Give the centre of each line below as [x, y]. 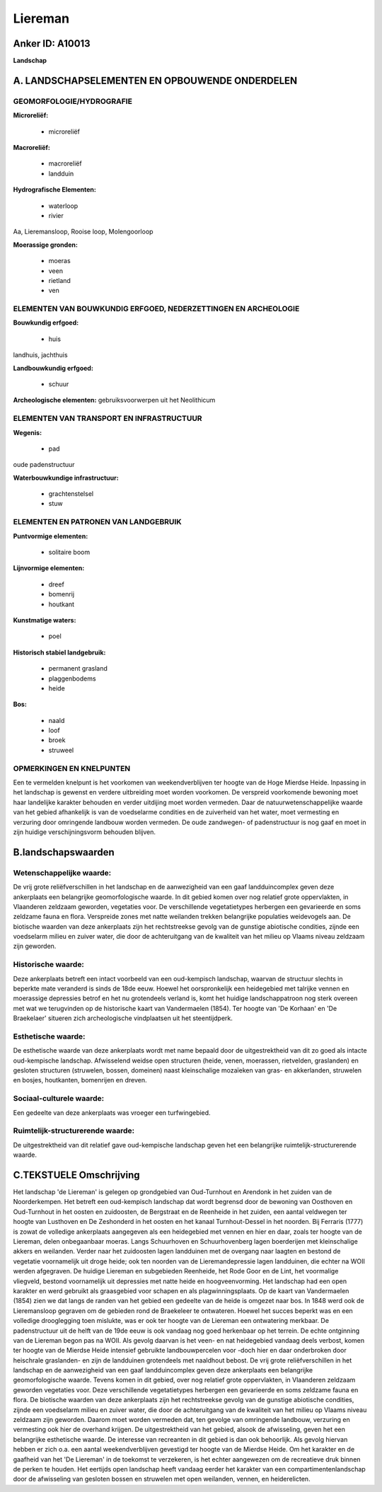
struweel [61, 750]
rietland [59, 280]
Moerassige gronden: [45, 245]
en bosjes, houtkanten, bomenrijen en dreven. [80, 1080]
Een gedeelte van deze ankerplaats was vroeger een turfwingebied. [112, 1112]
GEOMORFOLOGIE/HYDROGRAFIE [73, 101]
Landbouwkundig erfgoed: [53, 368]
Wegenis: [28, 432]
